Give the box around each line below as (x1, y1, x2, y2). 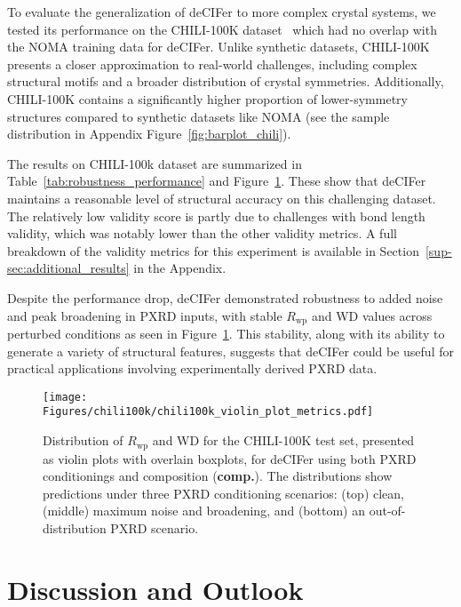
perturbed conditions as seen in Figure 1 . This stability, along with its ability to (7, 323, 445, 342)
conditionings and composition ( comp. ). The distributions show (43, 467, 393, 485)
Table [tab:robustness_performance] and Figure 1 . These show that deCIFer (7, 172, 426, 190)
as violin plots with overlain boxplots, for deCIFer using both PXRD (43, 449, 417, 467)
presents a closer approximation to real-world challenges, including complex (7, 54, 417, 73)
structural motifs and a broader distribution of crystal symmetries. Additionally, (7, 72, 444, 91)
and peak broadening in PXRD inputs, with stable (7, 306, 282, 324)
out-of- (369, 501, 406, 520)
